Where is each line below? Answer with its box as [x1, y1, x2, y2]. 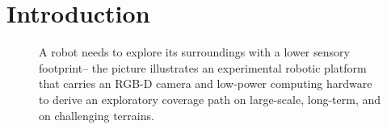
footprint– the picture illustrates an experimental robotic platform [39, 59, 367, 76]
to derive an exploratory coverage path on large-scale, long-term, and [39, 90, 381, 107]
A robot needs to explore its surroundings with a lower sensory [39, 44, 350, 60]
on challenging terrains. [39, 106, 154, 123]
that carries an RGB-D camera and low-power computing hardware [39, 75, 372, 92]
